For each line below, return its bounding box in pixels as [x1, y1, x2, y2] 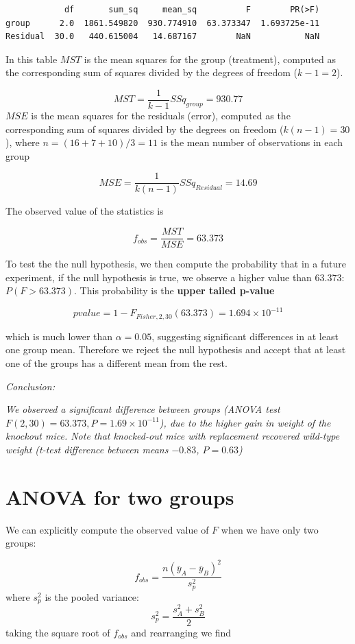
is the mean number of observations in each [160, 135, 343, 150]
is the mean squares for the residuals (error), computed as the [31, 108, 291, 123]
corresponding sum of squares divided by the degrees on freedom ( [5, 121, 284, 136]
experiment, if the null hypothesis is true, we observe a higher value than [5, 270, 312, 284]
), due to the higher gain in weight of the [159, 415, 331, 429]
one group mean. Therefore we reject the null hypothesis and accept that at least [5, 342, 346, 357]
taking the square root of [5, 625, 110, 639]
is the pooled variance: [45, 589, 139, 604]
